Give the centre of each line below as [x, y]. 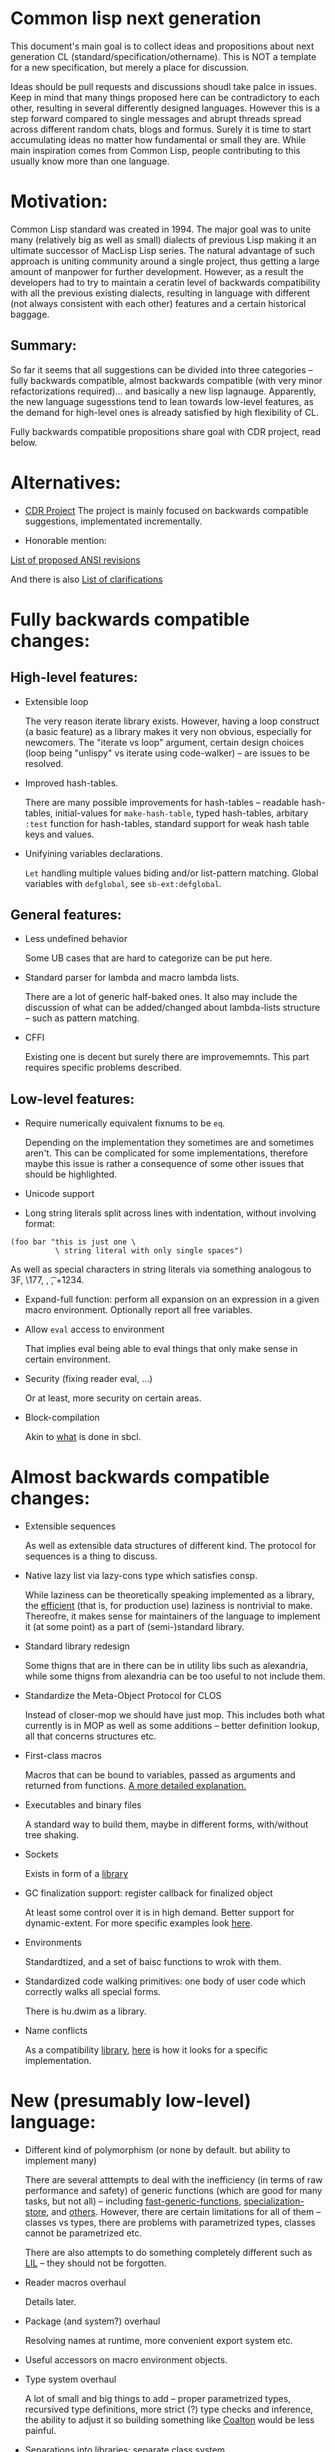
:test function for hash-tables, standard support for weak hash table [167, 823]
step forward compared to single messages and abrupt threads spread [156, 118]
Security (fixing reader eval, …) [88, 1379]
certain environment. [68, 1359]
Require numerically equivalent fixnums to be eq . [125, 1123]
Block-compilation [62, 1418]
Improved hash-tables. [71, 783]
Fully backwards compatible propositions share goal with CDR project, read [165, 431]
